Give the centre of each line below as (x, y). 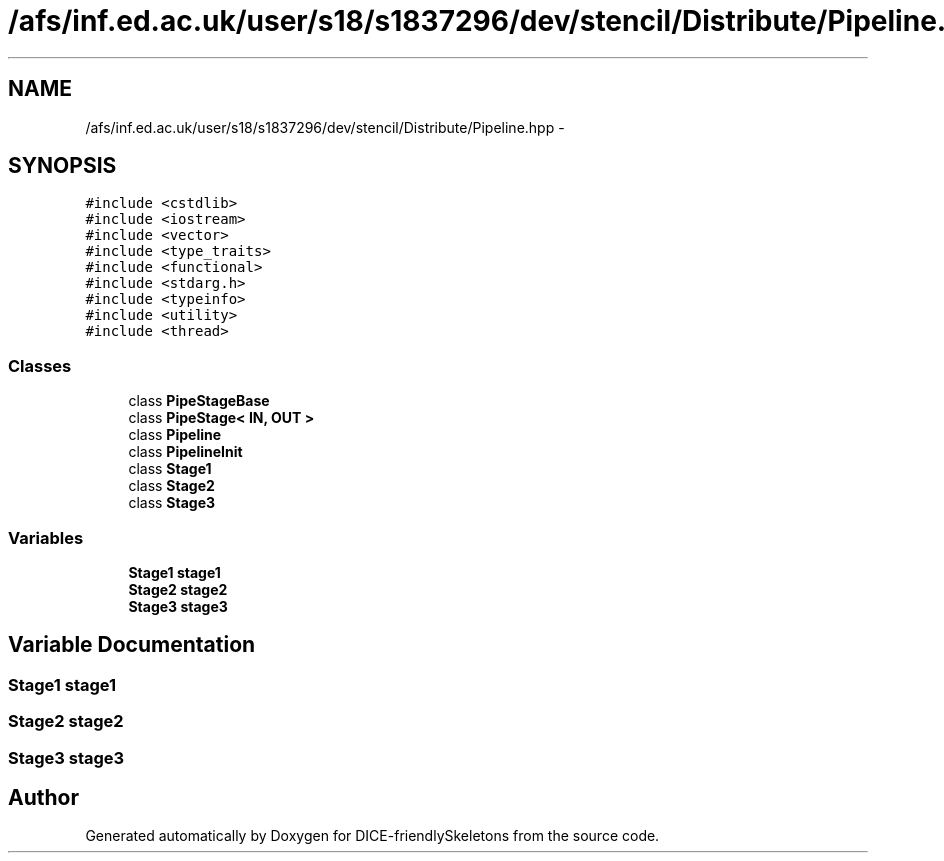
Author (43, 797)
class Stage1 (170, 469)
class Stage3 (172, 503)
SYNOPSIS (62, 166)
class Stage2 (171, 486)
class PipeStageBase (199, 401)
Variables (46, 537)
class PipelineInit (185, 452)
